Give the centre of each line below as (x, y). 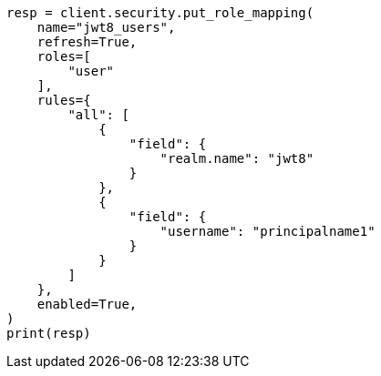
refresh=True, (87, 42)
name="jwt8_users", (106, 27)
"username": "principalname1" (268, 231)
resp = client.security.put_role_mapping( (160, 13)
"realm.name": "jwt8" (237, 158)
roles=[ (64, 56)
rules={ (64, 100)
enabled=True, (87, 304)
